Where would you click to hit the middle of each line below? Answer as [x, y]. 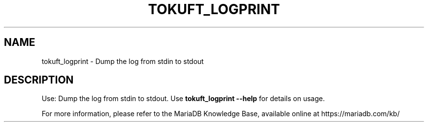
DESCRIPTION [39, 80]
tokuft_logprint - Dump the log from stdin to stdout [123, 61]
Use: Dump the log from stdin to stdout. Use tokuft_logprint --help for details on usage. [183, 99]
